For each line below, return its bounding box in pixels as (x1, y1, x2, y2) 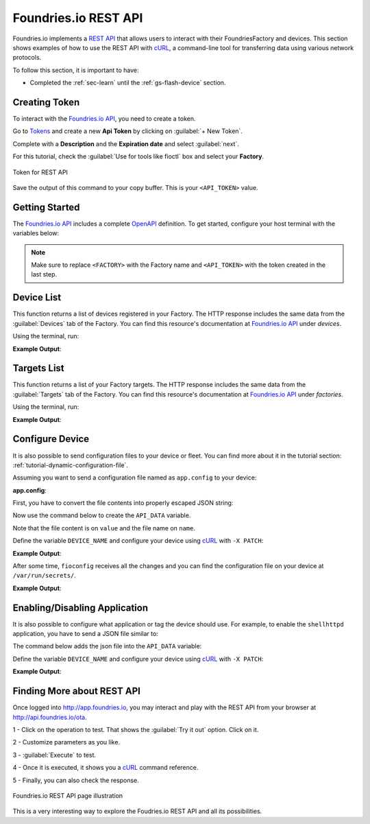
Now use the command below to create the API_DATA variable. (12, 511, 191, 519)
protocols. (12, 54, 42, 62)
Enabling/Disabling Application (12, 602, 149, 613)
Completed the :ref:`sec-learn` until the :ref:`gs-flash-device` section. (29, 79, 226, 87)
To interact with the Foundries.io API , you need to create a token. (12, 115, 196, 123)
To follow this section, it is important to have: (12, 66, 140, 74)
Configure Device (12, 433, 90, 445)
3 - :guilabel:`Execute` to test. (12, 751, 96, 759)
